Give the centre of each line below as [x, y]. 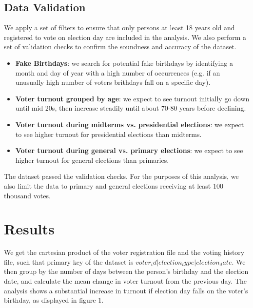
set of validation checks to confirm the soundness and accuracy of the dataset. [120, 47]
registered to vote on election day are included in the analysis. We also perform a [125, 37]
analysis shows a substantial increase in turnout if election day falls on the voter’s [126, 290]
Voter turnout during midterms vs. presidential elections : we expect [130, 124]
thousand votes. [27, 195]
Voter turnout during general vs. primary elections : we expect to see [129, 150]
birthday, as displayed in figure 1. [54, 300]
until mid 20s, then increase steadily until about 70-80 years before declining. [131, 108]
